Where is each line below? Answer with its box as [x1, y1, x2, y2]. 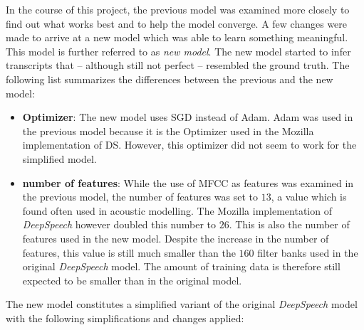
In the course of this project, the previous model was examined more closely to [6, 2, 350, 16]
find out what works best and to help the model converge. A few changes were [6, 16, 348, 31]
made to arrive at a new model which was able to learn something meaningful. [6, 30, 348, 45]
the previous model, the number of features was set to [22, 189, 258, 204]
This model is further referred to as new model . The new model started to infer [6, 43, 351, 58]
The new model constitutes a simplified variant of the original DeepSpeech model [6, 297, 358, 312]
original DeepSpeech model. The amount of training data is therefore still [22, 259, 340, 274]
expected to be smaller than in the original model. [22, 272, 242, 287]
